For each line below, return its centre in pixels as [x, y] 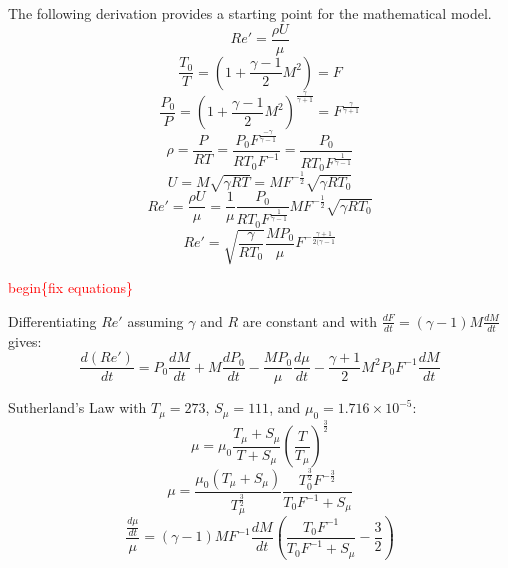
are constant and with [309, 320]
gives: [25, 340]
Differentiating [52, 320]
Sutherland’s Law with [77, 407]
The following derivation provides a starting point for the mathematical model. [250, 13]
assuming [155, 320]
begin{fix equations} [70, 287]
